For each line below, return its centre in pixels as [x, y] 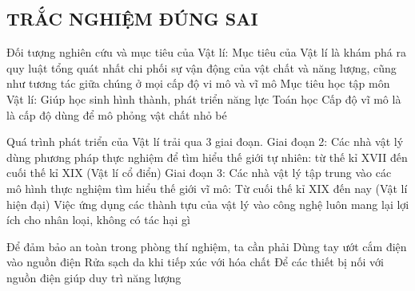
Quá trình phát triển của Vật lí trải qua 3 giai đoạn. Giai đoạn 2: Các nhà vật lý [205, 142]
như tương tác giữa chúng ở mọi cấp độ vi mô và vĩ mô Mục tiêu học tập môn [198, 83]
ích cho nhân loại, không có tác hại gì [98, 220]
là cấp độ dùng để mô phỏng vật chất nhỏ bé [117, 114]
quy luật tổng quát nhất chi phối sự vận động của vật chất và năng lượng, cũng [202, 67]
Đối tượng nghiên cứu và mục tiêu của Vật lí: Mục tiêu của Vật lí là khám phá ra [206, 52]
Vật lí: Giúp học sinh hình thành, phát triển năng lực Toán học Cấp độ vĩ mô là [204, 98]
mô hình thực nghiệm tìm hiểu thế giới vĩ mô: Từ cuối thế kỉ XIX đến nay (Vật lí [207, 188]
